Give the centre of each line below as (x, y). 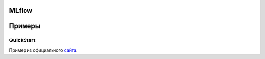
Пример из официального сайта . (43, 50)
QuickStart (22, 40)
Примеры (25, 26)
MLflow (21, 10)
